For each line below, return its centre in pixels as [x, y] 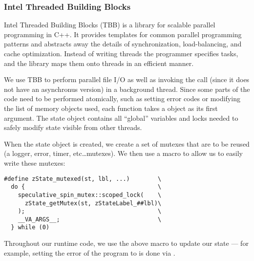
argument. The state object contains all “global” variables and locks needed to [121, 118]
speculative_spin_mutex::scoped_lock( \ [90, 195]
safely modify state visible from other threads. [73, 127]
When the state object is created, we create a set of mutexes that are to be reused [127, 143]
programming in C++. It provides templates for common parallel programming [123, 34]
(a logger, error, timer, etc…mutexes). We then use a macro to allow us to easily [123, 153]
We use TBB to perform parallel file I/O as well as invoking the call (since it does [127, 79]
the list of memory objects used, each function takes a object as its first [111, 108]
